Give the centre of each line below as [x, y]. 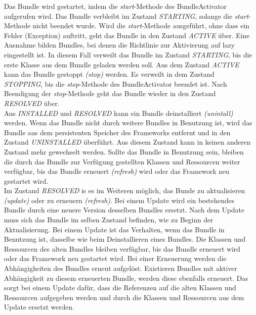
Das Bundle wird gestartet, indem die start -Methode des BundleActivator [115, 6]
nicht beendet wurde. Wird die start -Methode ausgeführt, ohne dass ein [141, 26]
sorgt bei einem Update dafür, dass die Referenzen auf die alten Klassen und [120, 288]
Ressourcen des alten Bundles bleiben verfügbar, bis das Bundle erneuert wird [122, 248]
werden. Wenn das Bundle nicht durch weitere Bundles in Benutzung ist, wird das [128, 123]
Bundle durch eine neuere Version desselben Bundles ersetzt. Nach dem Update [124, 210]
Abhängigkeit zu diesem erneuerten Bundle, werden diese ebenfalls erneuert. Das [126, 278]
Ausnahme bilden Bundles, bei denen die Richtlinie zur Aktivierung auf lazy [119, 45]
